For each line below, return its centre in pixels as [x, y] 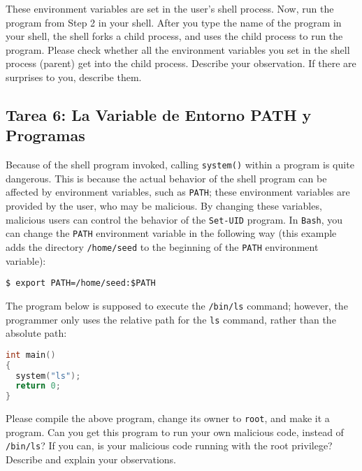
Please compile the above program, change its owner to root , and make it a [168, 418]
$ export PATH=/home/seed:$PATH [81, 283]
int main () [31, 355]
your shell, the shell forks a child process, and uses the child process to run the [174, 36]
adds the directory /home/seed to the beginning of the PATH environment [162, 246]
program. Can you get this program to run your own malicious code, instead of [175, 432]
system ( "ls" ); [48, 376]
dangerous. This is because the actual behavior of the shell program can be [166, 178]
